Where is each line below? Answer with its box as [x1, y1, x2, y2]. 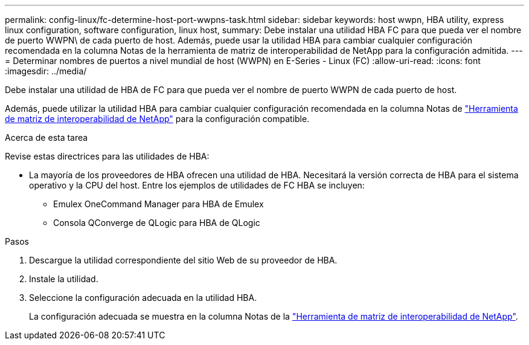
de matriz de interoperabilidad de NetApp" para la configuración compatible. [5, 114, 310, 124]
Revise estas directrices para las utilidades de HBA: [5, 151, 210, 161]
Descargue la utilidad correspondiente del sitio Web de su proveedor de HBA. [29, 255, 338, 265]
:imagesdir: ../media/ [5, 66, 87, 76]
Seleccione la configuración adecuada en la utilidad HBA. [29, 292, 257, 303]
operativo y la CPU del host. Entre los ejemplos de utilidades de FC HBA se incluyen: [29, 180, 365, 190]
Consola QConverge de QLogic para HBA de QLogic [53, 218, 260, 228]
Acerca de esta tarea [5, 132, 88, 143]
